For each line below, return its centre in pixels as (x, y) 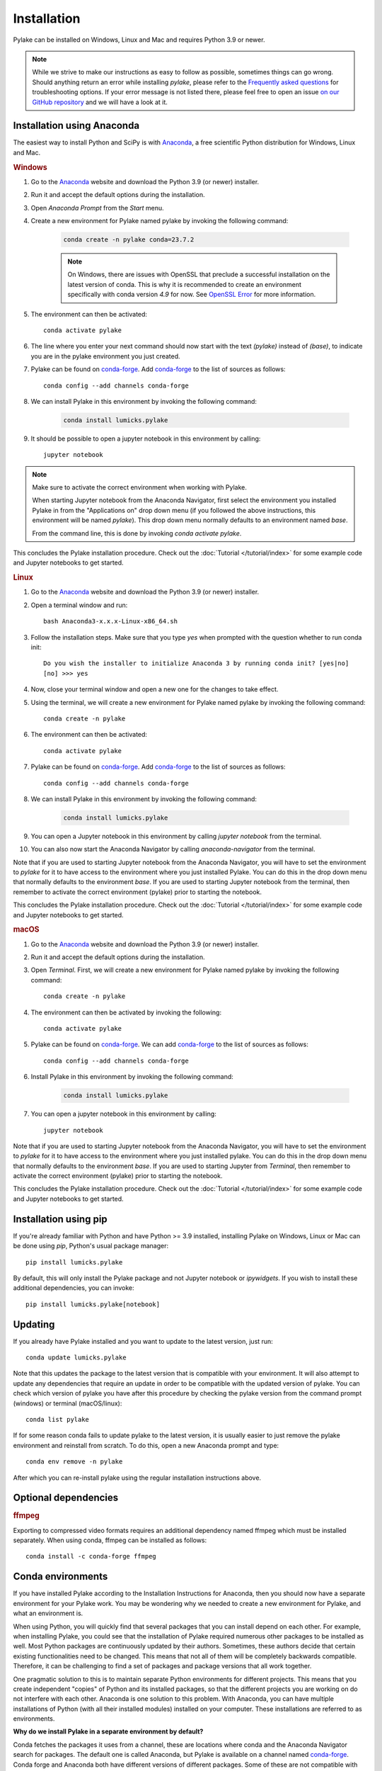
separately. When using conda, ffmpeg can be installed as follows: (110, 1540)
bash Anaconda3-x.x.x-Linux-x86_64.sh (111, 621)
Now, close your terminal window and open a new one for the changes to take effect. (155, 689)
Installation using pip (60, 1219)
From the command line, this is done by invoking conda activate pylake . (137, 533)
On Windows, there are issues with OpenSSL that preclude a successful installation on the (199, 275)
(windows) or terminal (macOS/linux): (68, 1403)
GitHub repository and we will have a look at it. (100, 102)
